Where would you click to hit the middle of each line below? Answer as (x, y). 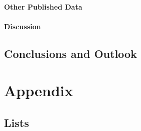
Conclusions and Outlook (70, 53)
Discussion (23, 26)
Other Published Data (43, 6)
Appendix (39, 90)
